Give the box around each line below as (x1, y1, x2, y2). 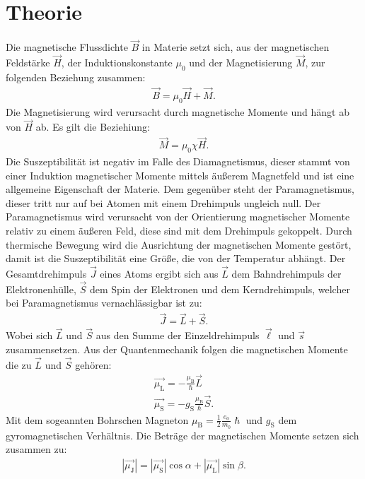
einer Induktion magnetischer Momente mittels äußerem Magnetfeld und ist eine (6, 167, 354, 182)
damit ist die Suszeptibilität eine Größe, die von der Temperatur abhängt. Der (6, 251, 346, 266)
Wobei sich (6, 328, 53, 343)
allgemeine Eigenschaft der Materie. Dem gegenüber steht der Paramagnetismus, (6, 182, 354, 196)
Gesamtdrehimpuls (6, 266, 87, 281)
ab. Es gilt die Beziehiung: (35, 119, 150, 134)
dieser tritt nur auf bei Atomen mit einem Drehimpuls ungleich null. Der (6, 195, 321, 210)
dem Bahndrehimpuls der (231, 266, 342, 281)
